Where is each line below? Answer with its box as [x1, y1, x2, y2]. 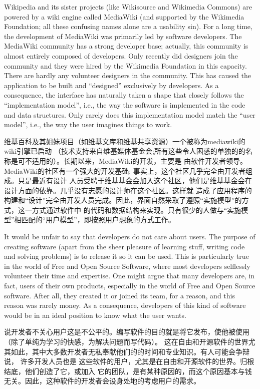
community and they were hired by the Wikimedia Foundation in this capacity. [4, 60, 247, 71]
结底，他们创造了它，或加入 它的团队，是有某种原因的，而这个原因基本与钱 [4, 365, 252, 376]
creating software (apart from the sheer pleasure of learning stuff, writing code [4, 241, 245, 251]
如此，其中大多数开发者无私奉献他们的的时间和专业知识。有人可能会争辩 [11, 346, 249, 356]
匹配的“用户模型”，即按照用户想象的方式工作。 [21, 214, 175, 225]
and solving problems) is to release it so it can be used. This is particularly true [4, 251, 249, 261]
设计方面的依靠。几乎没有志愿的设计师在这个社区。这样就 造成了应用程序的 [4, 185, 252, 195]
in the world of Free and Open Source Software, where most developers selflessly [4, 260, 250, 271]
